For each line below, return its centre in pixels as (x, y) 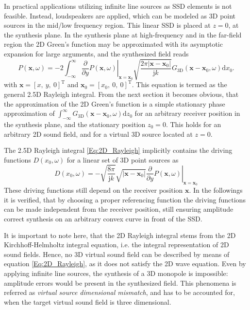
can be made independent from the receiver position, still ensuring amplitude (119, 209)
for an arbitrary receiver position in (187, 113)
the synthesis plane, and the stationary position (75, 124)
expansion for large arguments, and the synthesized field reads (96, 53)
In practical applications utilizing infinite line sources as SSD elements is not (118, 6)
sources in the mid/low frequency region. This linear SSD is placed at (107, 25)
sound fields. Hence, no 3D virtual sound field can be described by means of (117, 254)
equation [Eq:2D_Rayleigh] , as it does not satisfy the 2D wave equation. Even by (125, 264)
